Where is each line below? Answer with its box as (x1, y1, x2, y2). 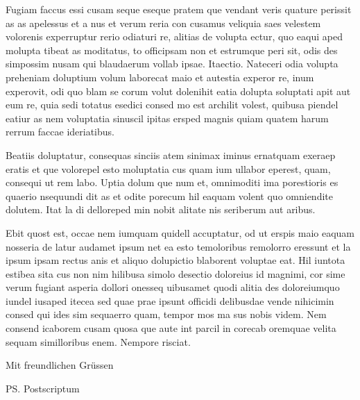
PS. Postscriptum (6, 381, 80, 395)
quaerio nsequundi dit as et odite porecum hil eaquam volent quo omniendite (6, 188, 333, 203)
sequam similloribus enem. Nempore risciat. (6, 334, 191, 349)
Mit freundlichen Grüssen (6, 358, 114, 372)
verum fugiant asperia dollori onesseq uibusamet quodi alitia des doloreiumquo (6, 280, 340, 294)
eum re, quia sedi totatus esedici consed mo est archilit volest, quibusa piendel (6, 97, 338, 112)
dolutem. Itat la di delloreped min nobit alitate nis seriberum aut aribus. (6, 202, 316, 217)
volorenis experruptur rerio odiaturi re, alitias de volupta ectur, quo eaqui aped (6, 29, 343, 44)
